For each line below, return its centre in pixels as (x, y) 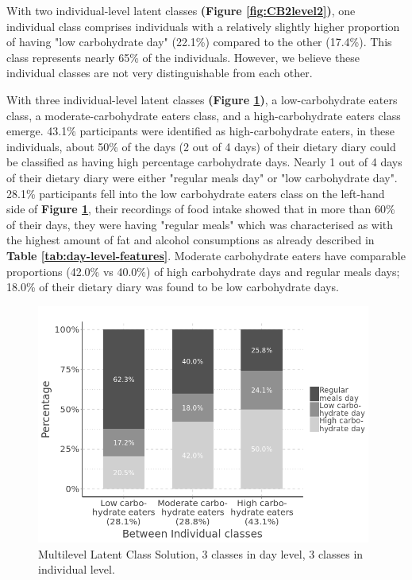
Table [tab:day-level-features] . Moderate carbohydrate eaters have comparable (206, 255)
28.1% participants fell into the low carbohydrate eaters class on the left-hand (196, 193)
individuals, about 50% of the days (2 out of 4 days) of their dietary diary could (201, 146)
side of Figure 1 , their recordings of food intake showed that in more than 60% (201, 209)
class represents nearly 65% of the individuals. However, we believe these (183, 57)
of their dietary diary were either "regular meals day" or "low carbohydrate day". (202, 177)
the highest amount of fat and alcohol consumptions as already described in (191, 240)
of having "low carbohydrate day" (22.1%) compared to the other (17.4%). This (199, 42)
